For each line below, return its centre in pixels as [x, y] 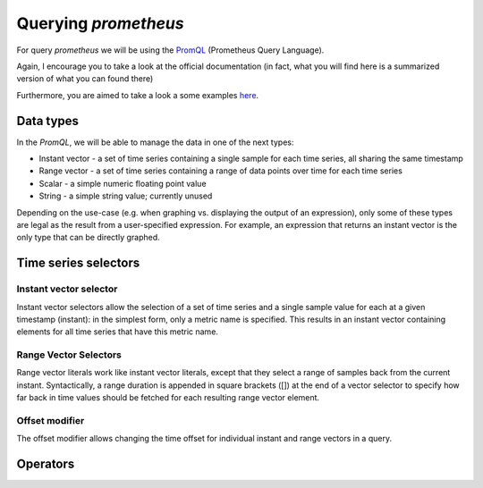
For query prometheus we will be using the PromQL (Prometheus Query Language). [170, 50]
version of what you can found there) [85, 79]
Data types [48, 121]
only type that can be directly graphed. [88, 238]
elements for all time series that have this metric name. [118, 332]
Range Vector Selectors [69, 355]
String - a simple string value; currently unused [126, 196]
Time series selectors [78, 263]
